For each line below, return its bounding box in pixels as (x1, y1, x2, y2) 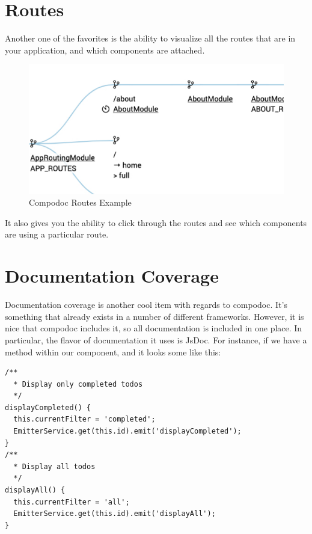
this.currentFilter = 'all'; (13, 497, 130, 506)
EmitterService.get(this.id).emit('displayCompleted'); (13, 427, 242, 436)
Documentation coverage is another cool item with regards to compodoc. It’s (5, 298, 287, 311)
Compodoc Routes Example (29, 196, 132, 209)
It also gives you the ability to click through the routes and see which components (5, 216, 307, 229)
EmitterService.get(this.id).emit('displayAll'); (13, 509, 216, 518)
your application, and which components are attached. (5, 43, 205, 56)
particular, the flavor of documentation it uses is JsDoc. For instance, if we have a (5, 333, 307, 346)
